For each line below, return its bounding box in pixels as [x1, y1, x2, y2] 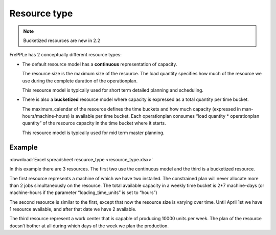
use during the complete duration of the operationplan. [22, 77, 138, 84]
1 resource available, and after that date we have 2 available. [9, 206, 136, 212]
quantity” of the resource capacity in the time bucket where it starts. [22, 120, 166, 126]
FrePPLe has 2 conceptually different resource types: [9, 52, 122, 58]
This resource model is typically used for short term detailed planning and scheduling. [22, 87, 204, 93]
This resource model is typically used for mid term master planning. [22, 130, 165, 136]
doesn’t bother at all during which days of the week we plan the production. [9, 223, 169, 229]
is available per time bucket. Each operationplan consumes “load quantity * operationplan [71, 113, 260, 119]
